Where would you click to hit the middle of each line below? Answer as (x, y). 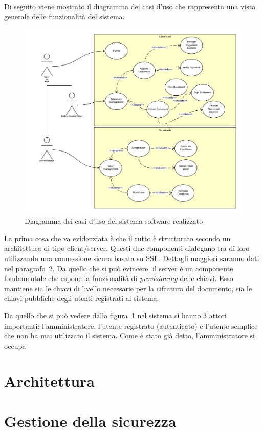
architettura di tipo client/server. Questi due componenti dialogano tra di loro (127, 248)
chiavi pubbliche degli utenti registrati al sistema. (82, 298)
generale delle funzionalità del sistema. (64, 16)
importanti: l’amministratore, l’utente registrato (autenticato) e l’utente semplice (131, 325)
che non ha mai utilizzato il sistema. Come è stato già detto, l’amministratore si (130, 336)
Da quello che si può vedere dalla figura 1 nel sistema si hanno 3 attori (116, 315)
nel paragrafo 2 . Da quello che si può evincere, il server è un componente (119, 268)
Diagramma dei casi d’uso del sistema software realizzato (114, 221)
